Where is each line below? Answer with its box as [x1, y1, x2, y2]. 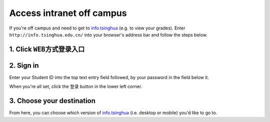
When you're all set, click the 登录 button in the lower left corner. [9, 83, 142, 89]
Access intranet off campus [9, 7, 127, 18]
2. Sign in [9, 61, 39, 69]
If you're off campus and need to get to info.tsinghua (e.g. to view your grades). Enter [9, 25, 185, 31]
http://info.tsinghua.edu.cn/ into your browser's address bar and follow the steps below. [9, 31, 207, 37]
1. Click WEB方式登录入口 [9, 45, 85, 53]
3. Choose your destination [9, 96, 96, 105]
